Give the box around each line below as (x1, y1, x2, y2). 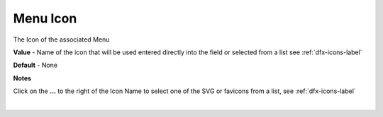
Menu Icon (13, 11, 77, 26)
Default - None (13, 61, 58, 70)
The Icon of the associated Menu (13, 35, 110, 44)
